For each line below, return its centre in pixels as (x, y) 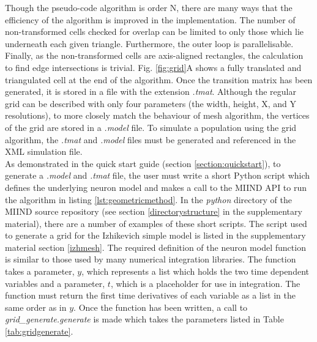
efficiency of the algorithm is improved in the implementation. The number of (150, 19)
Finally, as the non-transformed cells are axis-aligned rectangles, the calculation (154, 55)
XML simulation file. (44, 151)
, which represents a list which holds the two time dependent (195, 271)
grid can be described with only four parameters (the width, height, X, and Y (151, 103)
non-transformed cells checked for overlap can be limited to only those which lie (155, 32)
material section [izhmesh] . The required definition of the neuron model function (155, 247)
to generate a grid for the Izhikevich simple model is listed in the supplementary (155, 235)
